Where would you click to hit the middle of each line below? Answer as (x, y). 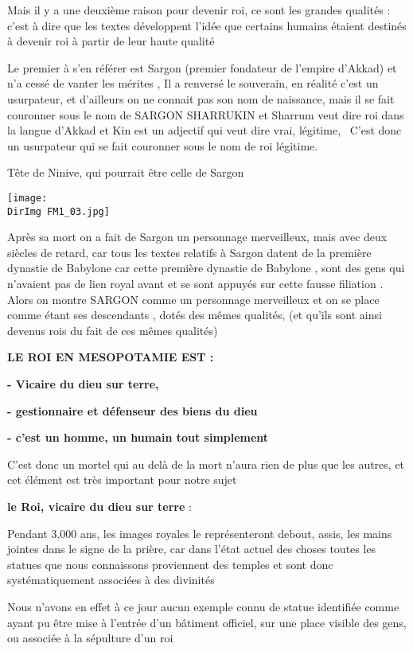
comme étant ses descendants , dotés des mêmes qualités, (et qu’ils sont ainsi (195, 315)
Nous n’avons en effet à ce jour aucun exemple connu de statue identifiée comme (203, 606)
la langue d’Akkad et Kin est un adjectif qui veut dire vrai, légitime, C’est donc (205, 130)
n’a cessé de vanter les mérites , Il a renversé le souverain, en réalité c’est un (193, 83)
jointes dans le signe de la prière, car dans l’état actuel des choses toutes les (192, 549)
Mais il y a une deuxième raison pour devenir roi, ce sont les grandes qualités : (199, 10)
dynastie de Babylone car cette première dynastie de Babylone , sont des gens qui (206, 268)
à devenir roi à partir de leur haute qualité (111, 41)
